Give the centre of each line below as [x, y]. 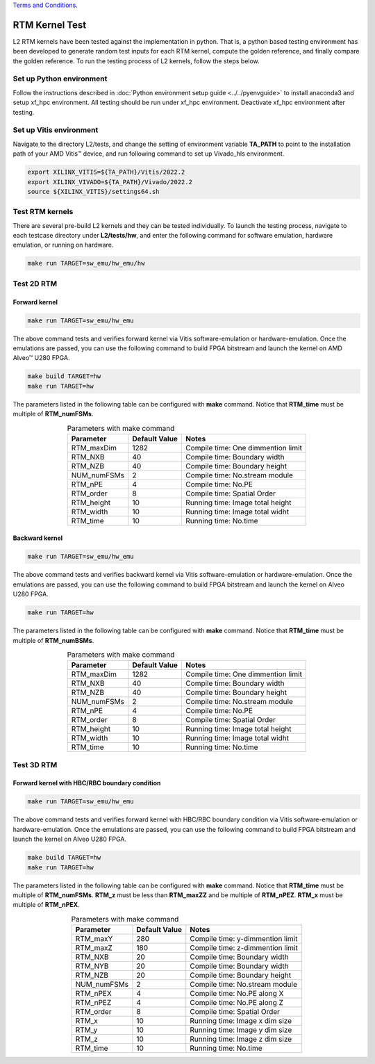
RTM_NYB [92, 966]
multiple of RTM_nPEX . [46, 905]
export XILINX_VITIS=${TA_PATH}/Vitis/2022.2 [106, 172]
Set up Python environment [60, 79]
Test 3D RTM [35, 764]
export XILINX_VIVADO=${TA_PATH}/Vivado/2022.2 [110, 182]
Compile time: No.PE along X [237, 994]
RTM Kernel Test [50, 25]
